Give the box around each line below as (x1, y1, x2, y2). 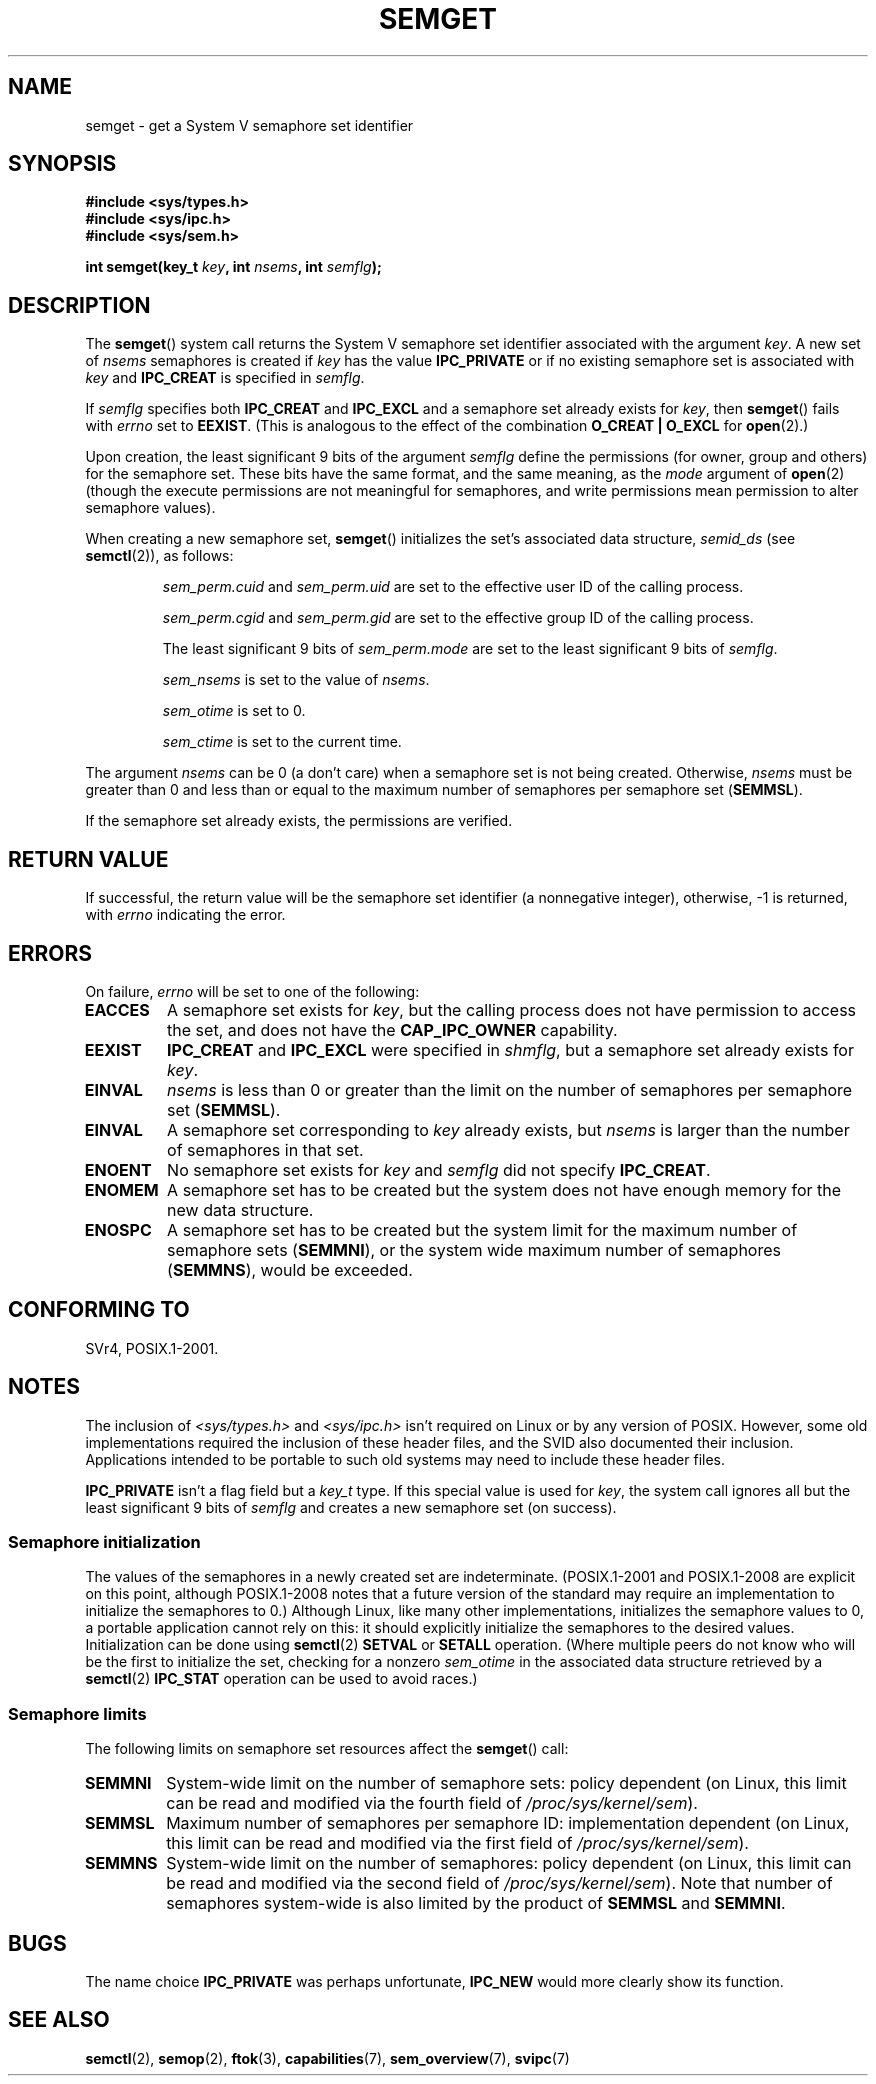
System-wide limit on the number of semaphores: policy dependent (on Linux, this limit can (166, 1853, 852, 1874)
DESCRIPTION (8, 292, 151, 318)
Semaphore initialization (8, 1532, 201, 1553)
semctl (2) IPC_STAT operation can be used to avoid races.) (85, 1670, 478, 1688)
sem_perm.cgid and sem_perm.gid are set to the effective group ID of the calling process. (162, 609, 754, 627)
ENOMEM (84, 1179, 159, 1200)
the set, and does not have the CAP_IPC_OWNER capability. (167, 1019, 618, 1040)
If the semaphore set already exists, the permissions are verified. (85, 812, 513, 830)
